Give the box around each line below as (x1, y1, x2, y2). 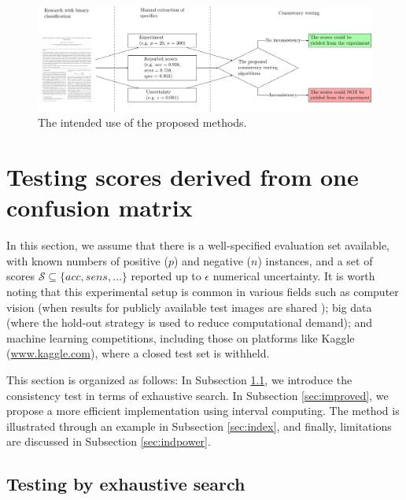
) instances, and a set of (257, 252, 373, 269)
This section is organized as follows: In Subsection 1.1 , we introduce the (6, 371, 352, 387)
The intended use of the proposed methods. (38, 114, 247, 131)
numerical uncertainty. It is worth (212, 268, 375, 284)
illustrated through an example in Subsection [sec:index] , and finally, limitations (6, 417, 392, 434)
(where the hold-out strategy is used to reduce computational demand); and (6, 314, 373, 331)
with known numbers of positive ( (6, 252, 168, 269)
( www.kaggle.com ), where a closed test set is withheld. (6, 345, 270, 361)
